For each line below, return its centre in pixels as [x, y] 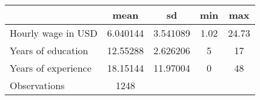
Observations [37, 85]
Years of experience [51, 68]
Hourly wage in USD [54, 33]
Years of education [49, 50]
